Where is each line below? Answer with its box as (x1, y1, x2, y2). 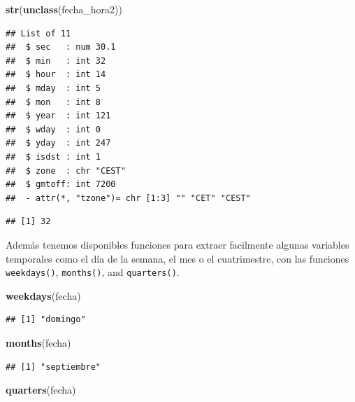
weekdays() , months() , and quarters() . (6, 265, 180, 279)
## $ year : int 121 (6, 111, 111, 121)
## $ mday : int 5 (6, 83, 101, 93)
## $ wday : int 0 (6, 124, 101, 134)
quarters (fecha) (6, 382, 76, 397)
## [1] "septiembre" (6, 361, 101, 372)
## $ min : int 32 (6, 55, 106, 66)
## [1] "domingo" (6, 314, 86, 325)
